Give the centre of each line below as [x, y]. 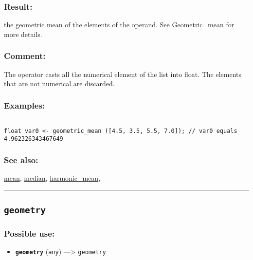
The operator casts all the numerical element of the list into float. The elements [123, 74]
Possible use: [29, 233]
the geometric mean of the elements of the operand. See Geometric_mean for [119, 25]
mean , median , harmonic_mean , [52, 178]
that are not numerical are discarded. [59, 84]
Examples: [25, 105]
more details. [23, 34]
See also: [21, 159]
